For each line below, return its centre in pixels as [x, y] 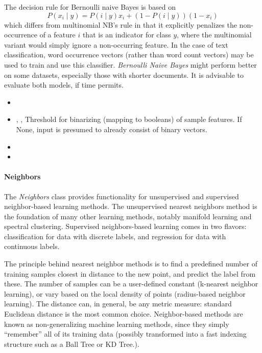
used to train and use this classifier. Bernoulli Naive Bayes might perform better [130, 64]
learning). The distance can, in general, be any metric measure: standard [118, 304]
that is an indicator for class [127, 35]
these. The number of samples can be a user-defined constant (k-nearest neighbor [131, 284]
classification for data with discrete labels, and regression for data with [115, 236]
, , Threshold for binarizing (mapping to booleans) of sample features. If [129, 119]
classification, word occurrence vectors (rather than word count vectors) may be [129, 55]
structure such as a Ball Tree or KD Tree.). [72, 344]
